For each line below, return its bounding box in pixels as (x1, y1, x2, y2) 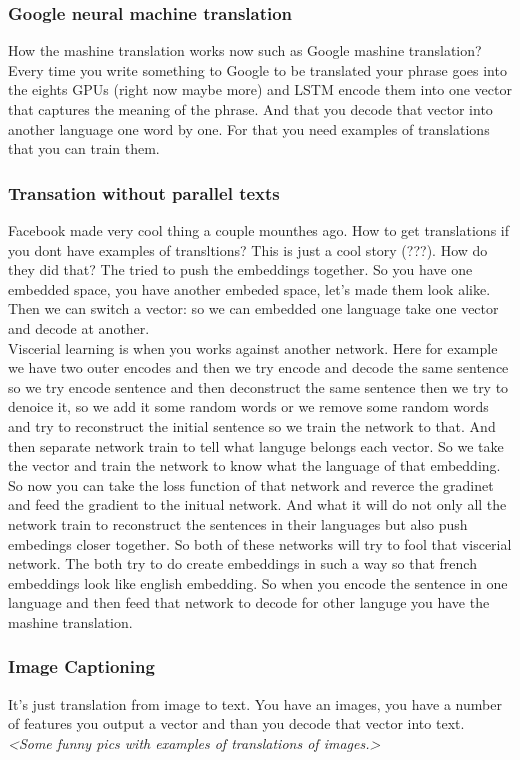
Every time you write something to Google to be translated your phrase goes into (8, 59, 507, 80)
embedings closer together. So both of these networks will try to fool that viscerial (8, 533, 512, 554)
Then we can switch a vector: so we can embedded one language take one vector (8, 298, 499, 319)
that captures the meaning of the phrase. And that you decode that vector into (8, 99, 493, 119)
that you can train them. (8, 138, 160, 159)
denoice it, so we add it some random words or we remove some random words (8, 396, 489, 417)
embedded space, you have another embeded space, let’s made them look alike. (8, 278, 491, 299)
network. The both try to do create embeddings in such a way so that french (8, 553, 477, 574)
